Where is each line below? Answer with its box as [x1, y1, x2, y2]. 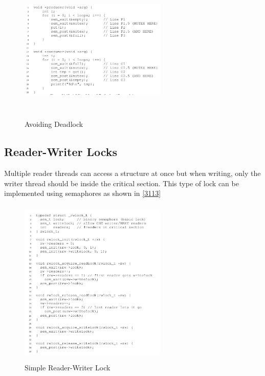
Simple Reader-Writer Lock [25, 362, 111, 372]
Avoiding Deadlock [25, 119, 83, 129]
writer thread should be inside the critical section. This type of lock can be [4, 178, 239, 188]
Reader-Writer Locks [4, 144, 118, 160]
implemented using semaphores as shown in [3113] [4, 188, 161, 198]
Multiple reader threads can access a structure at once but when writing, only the [4, 167, 261, 178]
